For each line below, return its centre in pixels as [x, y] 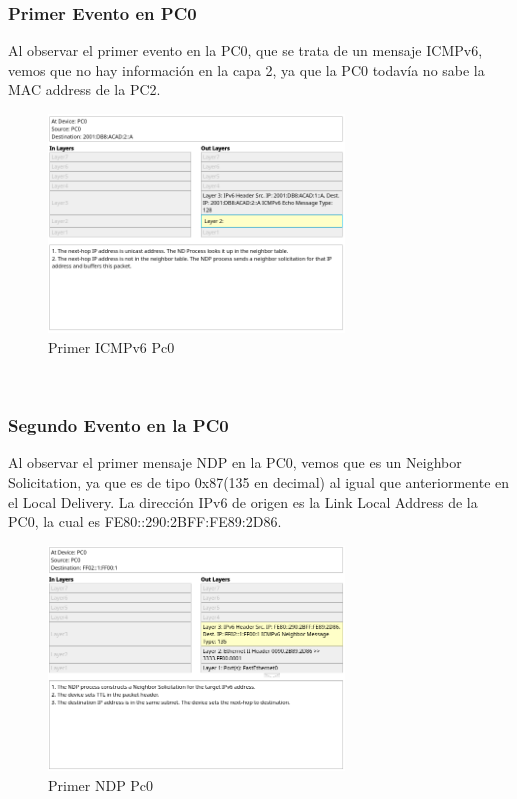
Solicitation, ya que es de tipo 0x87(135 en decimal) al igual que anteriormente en [259, 482]
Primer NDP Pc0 [101, 784]
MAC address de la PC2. [84, 89]
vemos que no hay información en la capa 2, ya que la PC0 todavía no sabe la [246, 69]
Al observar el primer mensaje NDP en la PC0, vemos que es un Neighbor [235, 462]
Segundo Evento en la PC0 [118, 425]
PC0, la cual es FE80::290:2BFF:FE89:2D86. [145, 521]
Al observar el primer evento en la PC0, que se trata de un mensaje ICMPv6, [245, 50]
